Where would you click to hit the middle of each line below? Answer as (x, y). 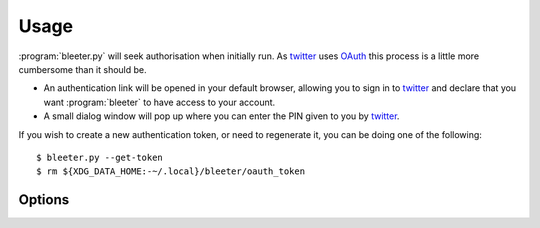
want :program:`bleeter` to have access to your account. (159, 102)
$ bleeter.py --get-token (100, 157)
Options (44, 200)
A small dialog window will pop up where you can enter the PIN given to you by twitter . (221, 116)
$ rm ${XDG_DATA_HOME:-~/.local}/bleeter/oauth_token (170, 171)
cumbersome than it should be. (82, 69)
